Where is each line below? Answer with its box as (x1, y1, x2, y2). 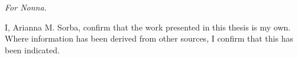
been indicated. (5, 43, 60, 56)
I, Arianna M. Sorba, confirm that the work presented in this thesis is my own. (5, 21, 291, 33)
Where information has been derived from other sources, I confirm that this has (5, 32, 293, 45)
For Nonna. (5, 1, 47, 13)
